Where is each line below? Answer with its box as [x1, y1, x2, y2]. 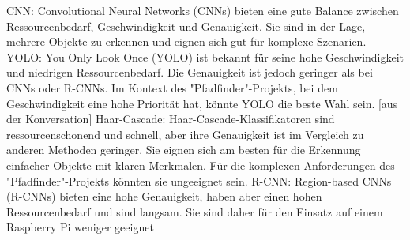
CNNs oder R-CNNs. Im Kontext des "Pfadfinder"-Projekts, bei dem [6, 79, 338, 96]
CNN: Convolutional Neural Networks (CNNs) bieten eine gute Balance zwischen [6, 2, 399, 18]
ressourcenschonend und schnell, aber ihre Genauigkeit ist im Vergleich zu [6, 126, 364, 142]
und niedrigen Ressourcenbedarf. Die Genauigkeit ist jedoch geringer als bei [6, 64, 373, 81]
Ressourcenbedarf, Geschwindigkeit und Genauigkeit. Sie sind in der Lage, [6, 17, 366, 34]
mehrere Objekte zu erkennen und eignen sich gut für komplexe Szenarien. [6, 33, 367, 50]
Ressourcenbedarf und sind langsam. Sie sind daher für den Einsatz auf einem [6, 203, 383, 219]
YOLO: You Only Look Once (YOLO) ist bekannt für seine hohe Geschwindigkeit [6, 48, 404, 65]
